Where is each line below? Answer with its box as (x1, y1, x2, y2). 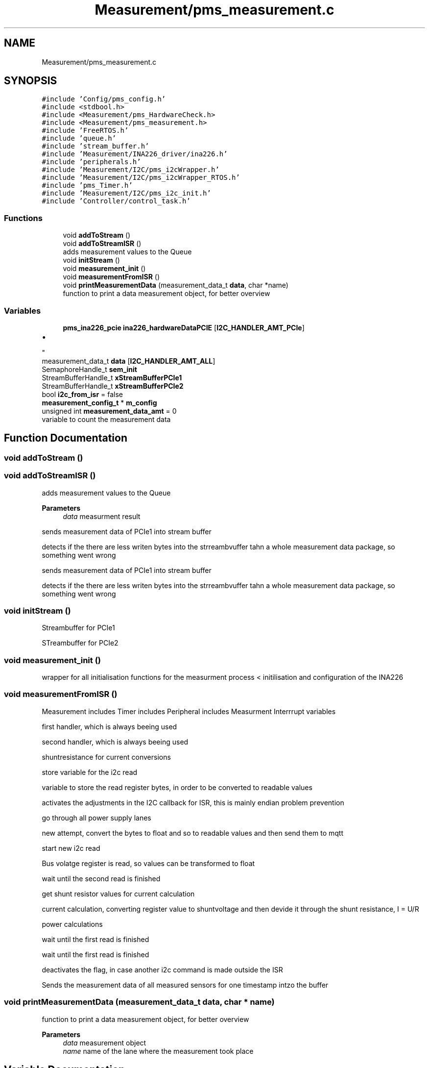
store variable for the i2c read (42, 768, 138, 776)
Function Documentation (4, 432, 127, 445)
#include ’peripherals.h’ (42, 158, 141, 166)
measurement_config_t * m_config (42, 398, 157, 407)
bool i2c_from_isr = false (42, 390, 123, 398)
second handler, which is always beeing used (42, 737, 189, 746)
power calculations (42, 919, 103, 928)
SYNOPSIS (4, 75, 57, 87)
